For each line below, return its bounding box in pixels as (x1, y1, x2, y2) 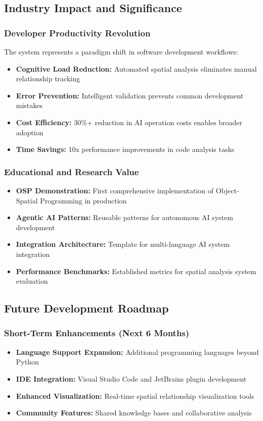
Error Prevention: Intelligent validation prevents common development (16, 90, 244, 100)
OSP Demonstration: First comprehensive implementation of (16, 185, 214, 195)
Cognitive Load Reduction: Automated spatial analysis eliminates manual (16, 63, 257, 74)
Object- (215, 185, 239, 195)
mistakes (16, 100, 43, 111)
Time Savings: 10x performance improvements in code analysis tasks (16, 144, 235, 154)
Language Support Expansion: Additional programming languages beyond (16, 346, 259, 357)
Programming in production (40, 195, 127, 205)
